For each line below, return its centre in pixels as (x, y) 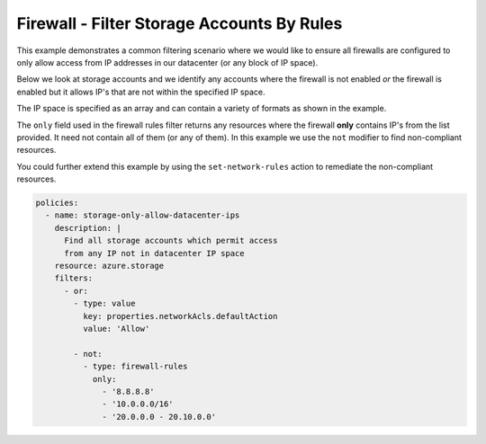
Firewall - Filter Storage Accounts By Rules (180, 23)
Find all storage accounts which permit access (171, 241)
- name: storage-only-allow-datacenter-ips (143, 215)
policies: (57, 203)
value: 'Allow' (116, 329)
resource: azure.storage (109, 266)
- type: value (104, 304)
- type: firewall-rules (135, 367)
